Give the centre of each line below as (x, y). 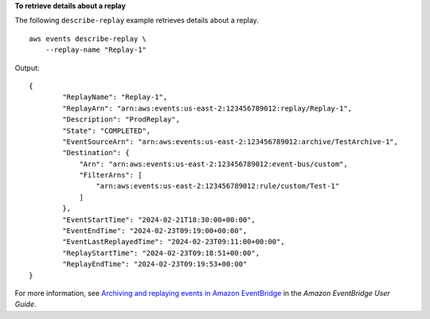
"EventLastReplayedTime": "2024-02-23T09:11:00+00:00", (174, 242)
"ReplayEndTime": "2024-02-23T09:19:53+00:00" (155, 264)
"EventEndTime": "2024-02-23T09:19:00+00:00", (155, 231)
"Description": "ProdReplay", (121, 120)
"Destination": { (96, 153)
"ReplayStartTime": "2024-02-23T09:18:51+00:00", (161, 253)
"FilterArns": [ (111, 175)
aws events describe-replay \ (88, 39)
